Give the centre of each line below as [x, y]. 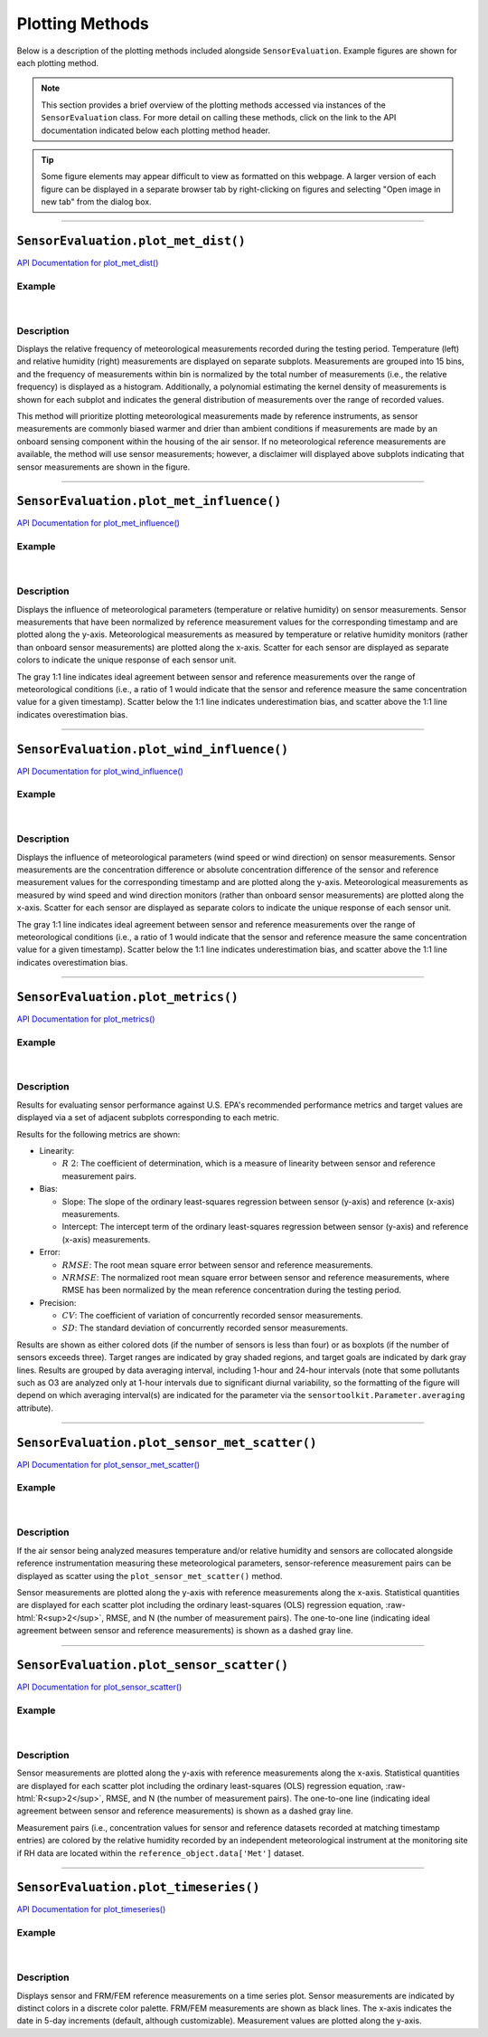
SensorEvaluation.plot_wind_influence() [153, 749]
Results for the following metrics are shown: [99, 1134]
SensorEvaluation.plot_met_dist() [131, 241]
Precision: [58, 1302]
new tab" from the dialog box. [97, 202]
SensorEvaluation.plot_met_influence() [149, 501]
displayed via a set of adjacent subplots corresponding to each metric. [148, 1118]
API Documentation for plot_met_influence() [99, 523]
